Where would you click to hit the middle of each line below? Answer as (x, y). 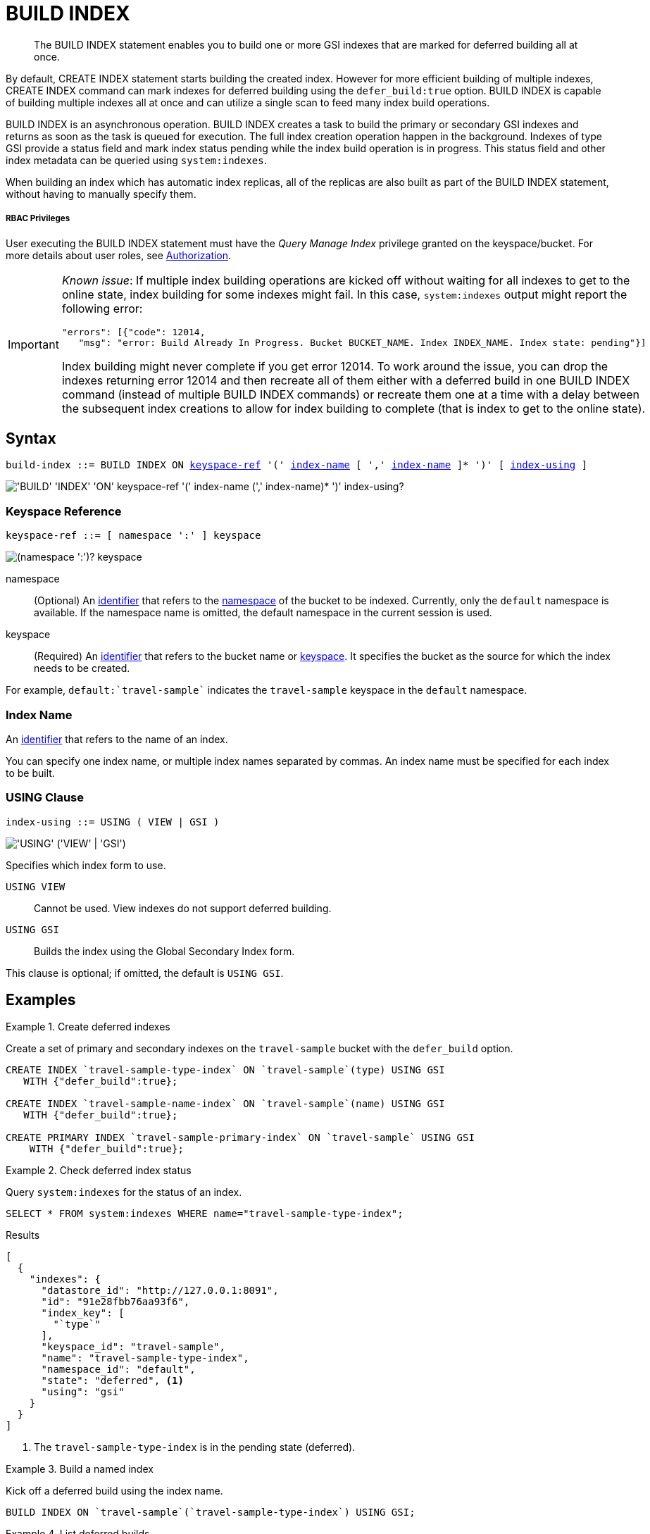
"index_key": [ (83, 1313)
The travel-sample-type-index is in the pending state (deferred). (195, 1447)
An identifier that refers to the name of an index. (117, 739)
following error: (102, 308)
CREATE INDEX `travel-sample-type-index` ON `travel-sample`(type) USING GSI (225, 1070)
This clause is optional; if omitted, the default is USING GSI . (145, 973)
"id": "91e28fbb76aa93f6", (115, 1302)
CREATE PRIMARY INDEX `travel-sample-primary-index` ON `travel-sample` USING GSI (240, 1138)
